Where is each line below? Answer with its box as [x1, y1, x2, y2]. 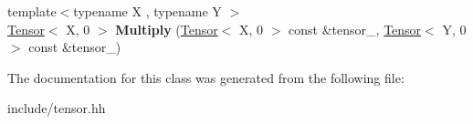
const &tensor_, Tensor [289, 19, 422, 38]
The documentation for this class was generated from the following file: [7, 67, 405, 87]
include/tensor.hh [7, 98, 106, 118]
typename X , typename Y [73, 2, 222, 20]
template [7, 2, 57, 20]
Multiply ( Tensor [115, 19, 218, 38]
